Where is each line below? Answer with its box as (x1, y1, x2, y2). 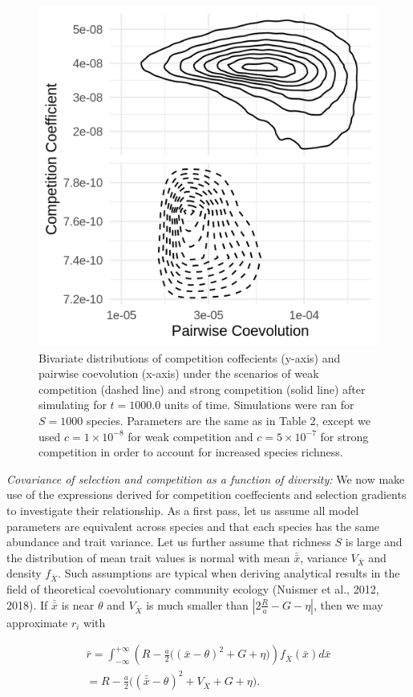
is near (61, 596, 95, 613)
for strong (320, 428, 369, 444)
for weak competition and (128, 428, 253, 444)
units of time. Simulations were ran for (164, 396, 354, 413)
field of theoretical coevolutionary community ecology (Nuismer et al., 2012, (6, 581, 379, 598)
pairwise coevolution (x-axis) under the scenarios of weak (38, 365, 319, 382)
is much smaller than (146, 596, 249, 613)
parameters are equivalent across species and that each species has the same (6, 517, 380, 534)
